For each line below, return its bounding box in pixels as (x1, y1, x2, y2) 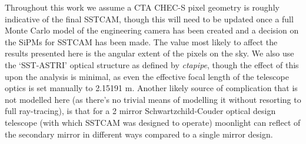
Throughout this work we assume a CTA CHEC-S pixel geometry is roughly (5, 1, 280, 13)
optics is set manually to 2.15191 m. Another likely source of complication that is (5, 82, 298, 94)
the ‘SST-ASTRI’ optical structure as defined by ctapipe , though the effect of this (5, 58, 299, 71)
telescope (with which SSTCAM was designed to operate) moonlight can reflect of (5, 116, 301, 128)
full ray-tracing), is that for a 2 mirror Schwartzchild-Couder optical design (5, 105, 276, 117)
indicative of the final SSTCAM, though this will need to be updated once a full (5, 12, 294, 25)
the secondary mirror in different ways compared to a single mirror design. (5, 128, 273, 140)
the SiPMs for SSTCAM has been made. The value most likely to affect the (5, 35, 278, 48)
